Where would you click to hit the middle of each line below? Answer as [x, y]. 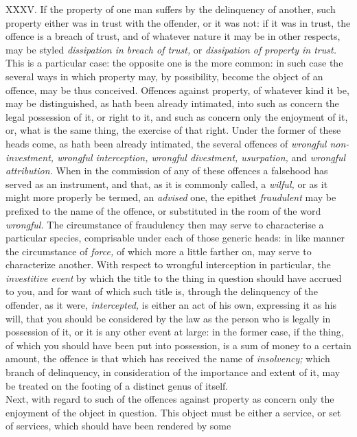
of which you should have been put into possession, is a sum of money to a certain [178, 345]
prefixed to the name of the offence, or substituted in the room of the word [163, 210]
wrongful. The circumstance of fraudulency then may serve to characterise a [165, 224]
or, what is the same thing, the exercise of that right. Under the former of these [173, 130]
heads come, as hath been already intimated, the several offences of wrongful [166, 143]
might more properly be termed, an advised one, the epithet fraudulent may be [171, 197]
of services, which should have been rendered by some [118, 426]
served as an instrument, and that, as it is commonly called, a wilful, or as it [167, 184]
